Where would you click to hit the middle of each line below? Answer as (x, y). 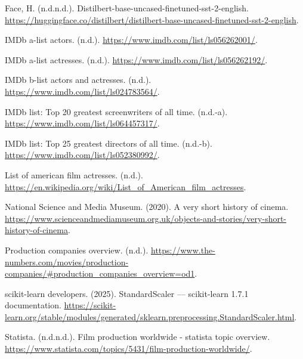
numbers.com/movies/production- (67, 261)
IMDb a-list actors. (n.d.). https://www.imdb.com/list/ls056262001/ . (131, 40)
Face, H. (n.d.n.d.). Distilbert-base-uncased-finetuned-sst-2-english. (127, 8)
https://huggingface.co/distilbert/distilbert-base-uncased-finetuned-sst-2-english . (152, 19)
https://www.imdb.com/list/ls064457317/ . (82, 123)
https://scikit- (90, 305)
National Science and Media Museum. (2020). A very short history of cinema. (147, 207)
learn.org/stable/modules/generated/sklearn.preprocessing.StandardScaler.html (150, 316)
